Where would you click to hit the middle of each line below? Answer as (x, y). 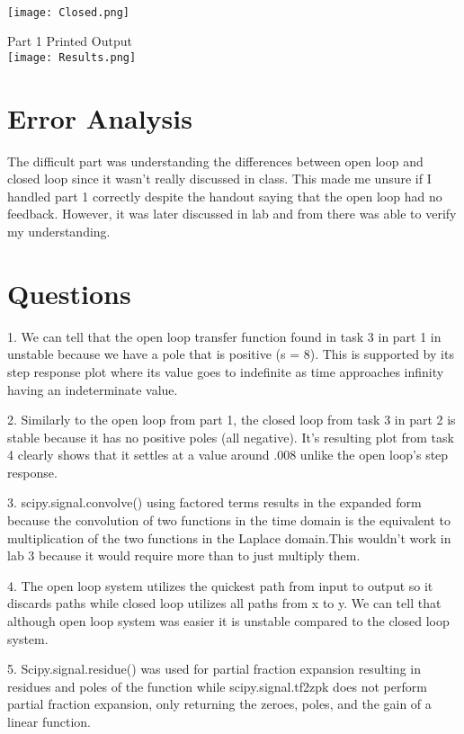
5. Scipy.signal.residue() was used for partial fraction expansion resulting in (214, 669)
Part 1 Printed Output (70, 41)
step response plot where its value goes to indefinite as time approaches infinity (226, 371)
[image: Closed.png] (69, 12)
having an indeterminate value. (93, 389)
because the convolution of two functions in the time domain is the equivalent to (229, 520)
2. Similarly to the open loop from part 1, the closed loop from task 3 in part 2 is (232, 420)
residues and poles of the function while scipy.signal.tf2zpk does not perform (217, 686)
